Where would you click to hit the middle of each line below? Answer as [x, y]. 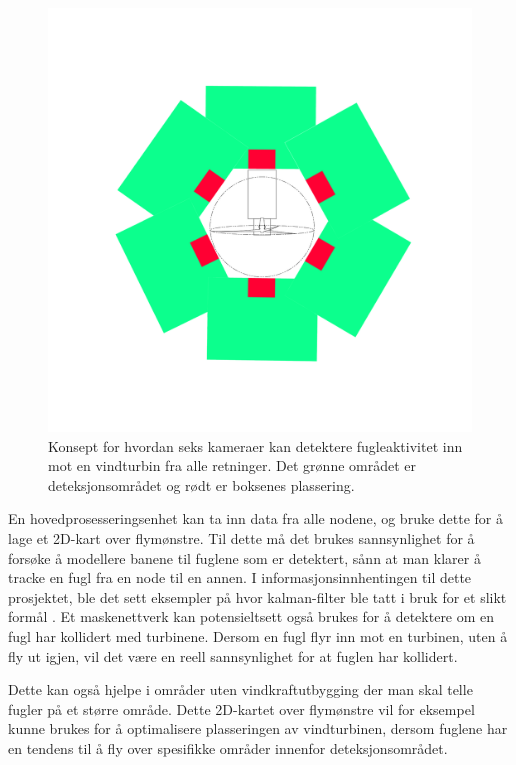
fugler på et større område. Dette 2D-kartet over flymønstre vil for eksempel [241, 708]
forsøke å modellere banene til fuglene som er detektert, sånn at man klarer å [244, 557]
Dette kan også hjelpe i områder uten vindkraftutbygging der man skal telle [240, 689]
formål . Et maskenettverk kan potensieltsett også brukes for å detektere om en [251, 616]
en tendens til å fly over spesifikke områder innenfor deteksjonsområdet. [228, 747]
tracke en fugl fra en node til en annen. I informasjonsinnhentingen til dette [240, 577]
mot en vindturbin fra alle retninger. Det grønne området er [232, 465]
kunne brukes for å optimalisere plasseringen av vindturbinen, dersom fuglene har [258, 728]
